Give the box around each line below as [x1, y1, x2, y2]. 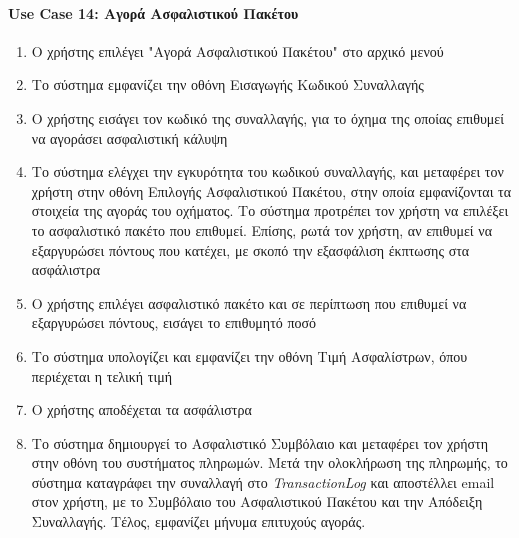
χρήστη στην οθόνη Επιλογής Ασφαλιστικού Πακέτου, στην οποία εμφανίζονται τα [31, 180, 512, 201]
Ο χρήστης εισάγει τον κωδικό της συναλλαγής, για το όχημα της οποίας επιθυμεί [31, 107, 505, 128]
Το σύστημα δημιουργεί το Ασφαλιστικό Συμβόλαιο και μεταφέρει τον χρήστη [31, 432, 489, 453]
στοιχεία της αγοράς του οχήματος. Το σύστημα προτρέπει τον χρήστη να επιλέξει [31, 200, 509, 221]
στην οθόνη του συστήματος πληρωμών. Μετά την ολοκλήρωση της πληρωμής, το [31, 452, 508, 473]
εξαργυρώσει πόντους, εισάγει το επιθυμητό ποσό [31, 312, 317, 333]
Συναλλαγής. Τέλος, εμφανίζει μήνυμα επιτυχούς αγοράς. [31, 511, 366, 532]
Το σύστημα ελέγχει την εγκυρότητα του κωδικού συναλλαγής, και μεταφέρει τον [31, 161, 504, 182]
